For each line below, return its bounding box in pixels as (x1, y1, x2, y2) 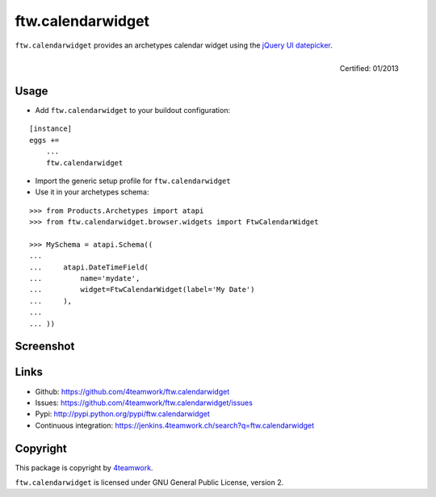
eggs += (29, 136, 60, 144)
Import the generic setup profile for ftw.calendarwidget (35, 176, 231, 186)
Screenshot (15, 340, 75, 353)
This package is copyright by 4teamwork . (15, 462, 153, 472)
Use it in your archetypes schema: (35, 187, 149, 197)
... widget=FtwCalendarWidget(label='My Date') (29, 285, 255, 294)
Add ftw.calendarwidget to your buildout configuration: (35, 106, 230, 115)
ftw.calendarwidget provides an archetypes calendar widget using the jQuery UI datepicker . (15, 40, 333, 50)
